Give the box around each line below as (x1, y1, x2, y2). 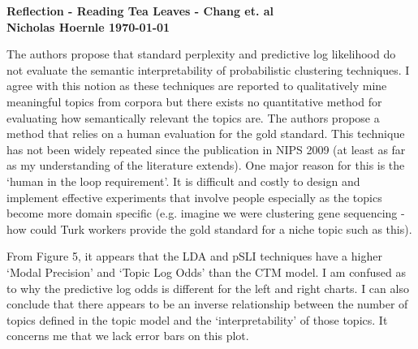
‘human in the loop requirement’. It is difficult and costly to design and (6, 172, 360, 189)
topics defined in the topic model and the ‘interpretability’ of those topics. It (6, 311, 388, 328)
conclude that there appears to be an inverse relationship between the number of (6, 295, 408, 312)
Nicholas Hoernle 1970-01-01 (6, 18, 170, 35)
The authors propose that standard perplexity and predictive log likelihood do (6, 45, 396, 62)
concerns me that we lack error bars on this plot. (6, 327, 249, 344)
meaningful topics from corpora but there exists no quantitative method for (6, 93, 382, 110)
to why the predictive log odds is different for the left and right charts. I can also (6, 279, 409, 296)
